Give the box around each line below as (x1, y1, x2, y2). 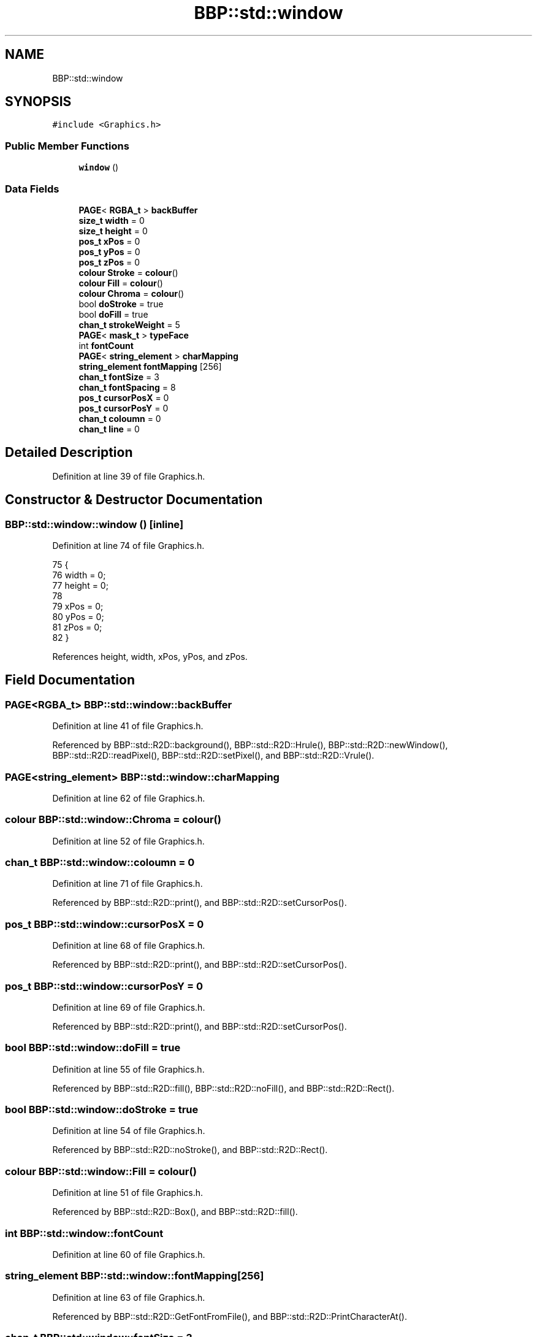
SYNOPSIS (5, 94, 72, 110)
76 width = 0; (52, 570, 106, 580)
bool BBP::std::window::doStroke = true (5, 1103, 199, 1116)
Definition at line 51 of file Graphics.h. (52, 1187, 204, 1198)
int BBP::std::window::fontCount (5, 1227, 164, 1239)
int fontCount (78, 340, 134, 351)
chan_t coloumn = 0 (78, 413, 161, 424)
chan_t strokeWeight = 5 (78, 319, 180, 330)
